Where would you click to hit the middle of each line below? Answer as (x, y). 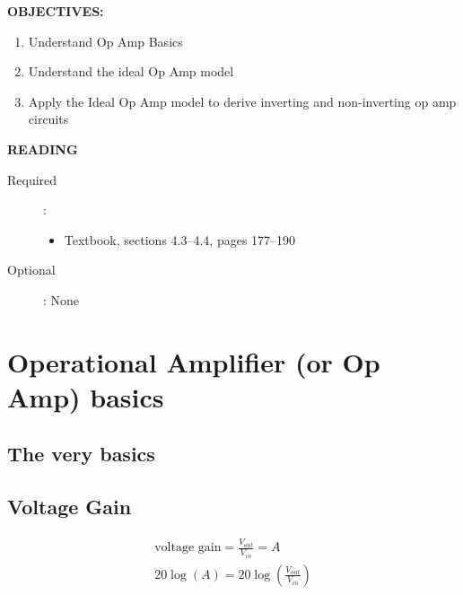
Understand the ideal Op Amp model (131, 71)
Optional (31, 270)
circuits (48, 119)
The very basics (81, 454)
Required (32, 179)
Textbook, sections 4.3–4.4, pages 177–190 (180, 239)
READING (43, 149)
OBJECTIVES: (56, 11)
